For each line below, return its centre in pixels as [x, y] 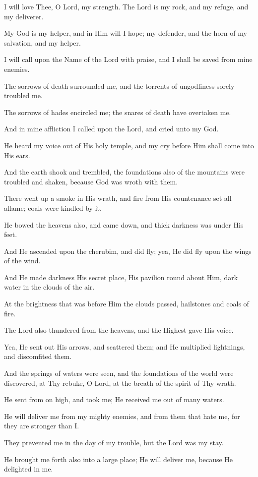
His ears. [17, 155]
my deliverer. [24, 16]
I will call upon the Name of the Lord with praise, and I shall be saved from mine [128, 59]
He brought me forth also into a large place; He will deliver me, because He [119, 459]
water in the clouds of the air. [49, 287]
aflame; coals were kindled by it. [53, 208]
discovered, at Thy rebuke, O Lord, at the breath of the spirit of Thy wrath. [120, 383]
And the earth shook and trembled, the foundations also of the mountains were [125, 172]
